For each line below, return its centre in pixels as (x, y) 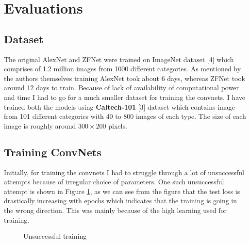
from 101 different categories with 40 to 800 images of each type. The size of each (125, 116)
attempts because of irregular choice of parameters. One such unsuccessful (114, 182)
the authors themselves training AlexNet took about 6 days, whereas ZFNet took (125, 78)
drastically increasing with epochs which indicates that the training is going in (121, 201)
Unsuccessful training (55, 236)
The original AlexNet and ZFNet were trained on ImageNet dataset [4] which (119, 59)
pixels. (118, 125)
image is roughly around (40, 125)
